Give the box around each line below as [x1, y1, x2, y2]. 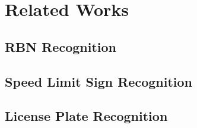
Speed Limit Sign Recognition [5, 72, 193, 90]
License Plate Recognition [5, 107, 168, 125]
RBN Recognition [5, 37, 117, 55]
